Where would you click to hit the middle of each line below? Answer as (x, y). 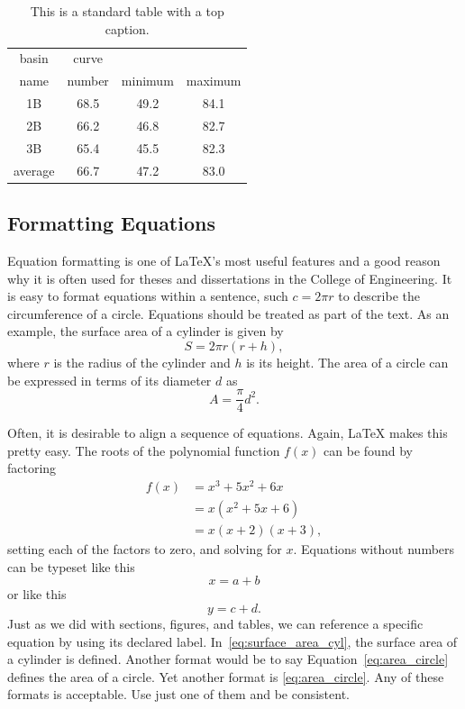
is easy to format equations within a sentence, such (148, 296)
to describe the (379, 296)
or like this (37, 594)
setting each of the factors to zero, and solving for (145, 549)
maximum (214, 81)
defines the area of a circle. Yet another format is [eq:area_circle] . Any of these (226, 676)
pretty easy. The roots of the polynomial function (144, 450)
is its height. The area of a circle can (347, 362)
